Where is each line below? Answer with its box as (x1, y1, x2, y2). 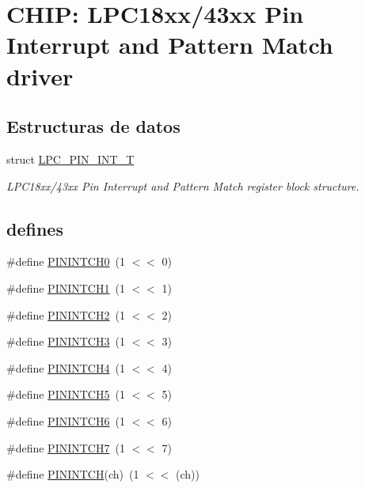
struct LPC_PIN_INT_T (6, 150, 135, 167)
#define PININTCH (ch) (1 (6, 466, 139, 482)
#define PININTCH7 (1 (6, 439, 125, 456)
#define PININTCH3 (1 (6, 333, 125, 350)
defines (6, 216, 63, 240)
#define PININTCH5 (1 (6, 386, 125, 403)
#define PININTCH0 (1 (6, 253, 125, 270)
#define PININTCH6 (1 (6, 412, 125, 429)
